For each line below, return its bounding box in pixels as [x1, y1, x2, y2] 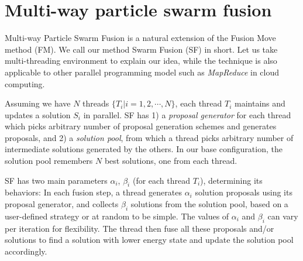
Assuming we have [5, 97, 71, 109]
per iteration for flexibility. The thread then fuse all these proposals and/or [5, 222, 274, 234]
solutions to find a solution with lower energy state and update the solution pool [5, 233, 294, 246]
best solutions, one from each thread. [104, 154, 237, 167]
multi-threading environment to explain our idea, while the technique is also [5, 54, 277, 67]
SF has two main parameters [5, 174, 108, 186]
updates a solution [5, 108, 71, 121]
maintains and [235, 97, 285, 109]
